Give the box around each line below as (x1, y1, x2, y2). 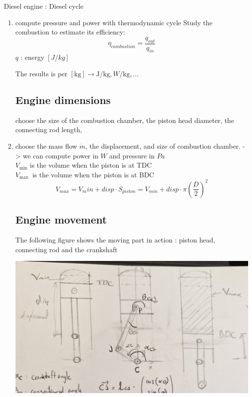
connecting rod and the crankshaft (15, 244, 118, 254)
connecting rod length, (15, 124, 82, 135)
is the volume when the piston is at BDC (32, 169, 154, 179)
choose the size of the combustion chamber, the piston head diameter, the (15, 115, 234, 125)
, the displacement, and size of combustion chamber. (85, 140, 241, 151)
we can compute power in (23, 150, 98, 160)
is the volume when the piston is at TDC (30, 160, 152, 170)
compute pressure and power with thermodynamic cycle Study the (15, 17, 213, 27)
